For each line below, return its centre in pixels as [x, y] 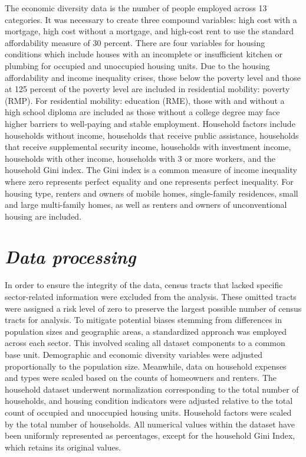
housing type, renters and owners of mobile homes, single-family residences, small [152, 193]
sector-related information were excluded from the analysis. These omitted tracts [151, 296]
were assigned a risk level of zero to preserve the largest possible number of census [153, 308]
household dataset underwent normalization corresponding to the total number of [152, 389]
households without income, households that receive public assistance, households [152, 135]
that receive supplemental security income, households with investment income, [148, 147]
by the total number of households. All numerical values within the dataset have [150, 424]
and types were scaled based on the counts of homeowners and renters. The [141, 378]
